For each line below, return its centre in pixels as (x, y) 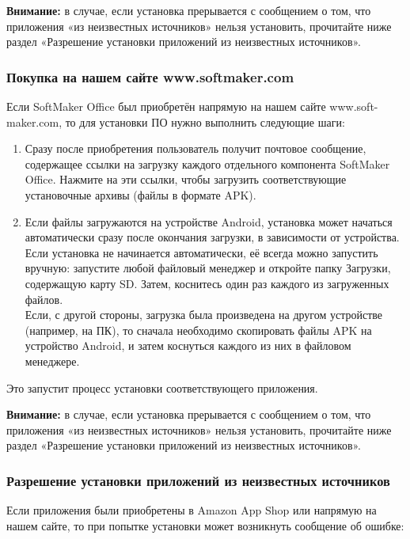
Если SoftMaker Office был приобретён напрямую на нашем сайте (166, 106)
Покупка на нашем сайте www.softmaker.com (150, 76)
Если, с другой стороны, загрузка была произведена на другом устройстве (204, 315)
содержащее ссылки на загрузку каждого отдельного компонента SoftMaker (207, 163)
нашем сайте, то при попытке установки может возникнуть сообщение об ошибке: (205, 525)
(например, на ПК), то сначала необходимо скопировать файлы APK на (198, 330)
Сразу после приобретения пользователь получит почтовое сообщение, (196, 148)
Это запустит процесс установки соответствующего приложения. (162, 387)
